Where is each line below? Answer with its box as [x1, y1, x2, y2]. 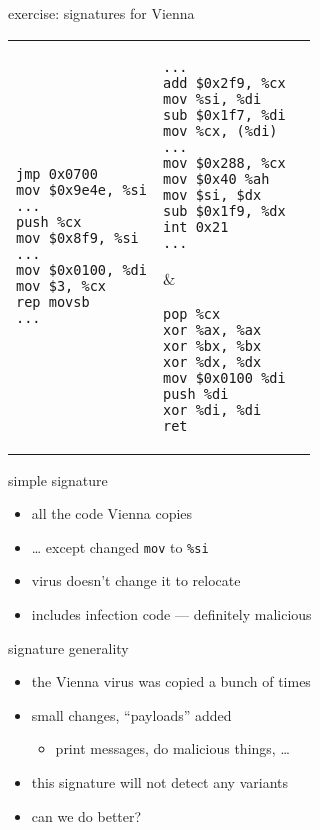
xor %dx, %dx [162, 353, 262, 370]
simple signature [8, 469, 108, 490]
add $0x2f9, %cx [162, 74, 286, 91]
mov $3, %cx [16, 278, 107, 295]
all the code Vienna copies [31, 503, 193, 524]
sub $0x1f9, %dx [162, 202, 286, 219]
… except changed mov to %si [31, 536, 209, 557]
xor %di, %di [162, 401, 262, 418]
